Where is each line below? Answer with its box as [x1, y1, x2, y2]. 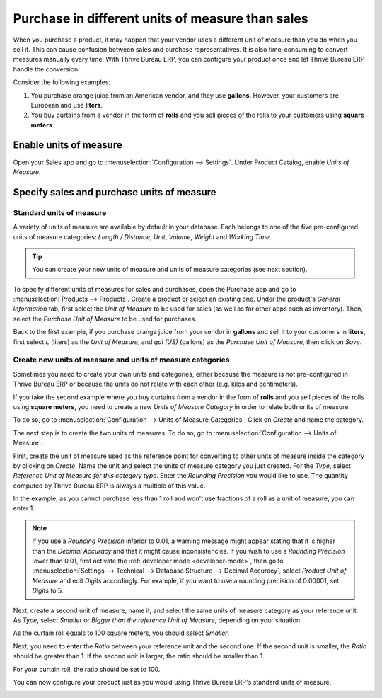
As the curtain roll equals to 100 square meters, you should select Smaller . [13, 629, 230, 637]
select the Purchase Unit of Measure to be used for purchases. [13, 314, 197, 323]
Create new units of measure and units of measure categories [13, 355, 230, 365]
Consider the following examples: [13, 78, 111, 86]
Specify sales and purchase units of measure [13, 186, 216, 198]
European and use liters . [30, 101, 103, 109]
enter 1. [13, 504, 35, 513]
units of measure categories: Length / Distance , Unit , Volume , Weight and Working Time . [13, 232, 272, 241]
